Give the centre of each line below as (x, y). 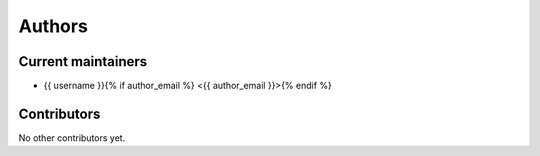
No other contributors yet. (72, 137)
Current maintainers (83, 61)
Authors (53, 26)
